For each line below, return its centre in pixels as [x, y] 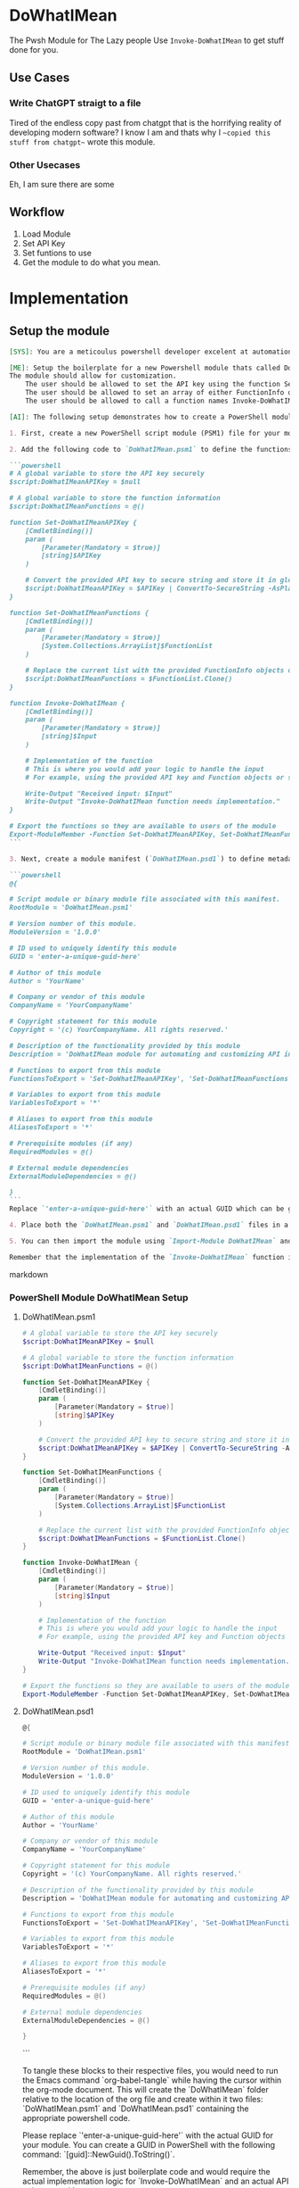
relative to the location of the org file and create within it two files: [142, 2100]
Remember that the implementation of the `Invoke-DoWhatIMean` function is [153, 1257]
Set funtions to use [57, 253]
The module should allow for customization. [93, 376]
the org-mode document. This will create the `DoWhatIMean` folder [145, 2090]
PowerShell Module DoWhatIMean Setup [99, 1297]
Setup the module [60, 331]
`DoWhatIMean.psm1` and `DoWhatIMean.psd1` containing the [135, 2109]
